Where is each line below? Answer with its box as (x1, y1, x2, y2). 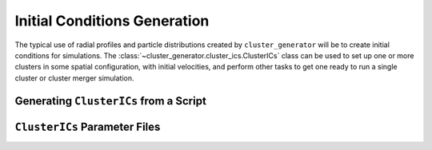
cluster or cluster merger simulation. (14, 73, 135, 83)
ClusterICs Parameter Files (14, 120, 161, 133)
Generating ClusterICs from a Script (14, 94, 207, 108)
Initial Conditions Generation (14, 12, 210, 30)
